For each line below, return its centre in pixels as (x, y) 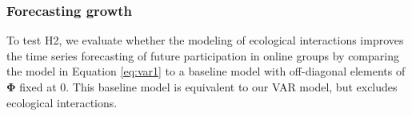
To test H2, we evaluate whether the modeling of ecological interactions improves (205, 40)
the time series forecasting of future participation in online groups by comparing (203, 55)
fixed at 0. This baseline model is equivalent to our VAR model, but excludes (208, 87)
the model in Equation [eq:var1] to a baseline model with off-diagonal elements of (206, 71)
